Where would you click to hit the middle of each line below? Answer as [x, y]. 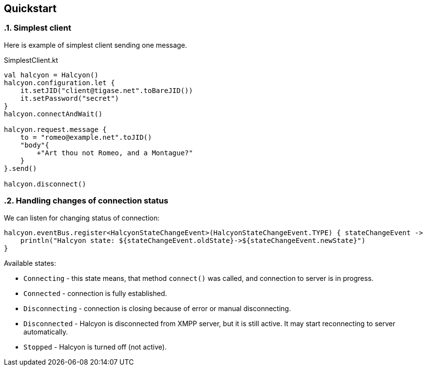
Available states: [30, 263]
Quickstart [30, 9]
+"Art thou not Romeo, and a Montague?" [115, 153]
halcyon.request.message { [55, 129]
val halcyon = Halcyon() [51, 75]
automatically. [46, 332]
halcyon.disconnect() [45, 184]
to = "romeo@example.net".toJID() [86, 137]
